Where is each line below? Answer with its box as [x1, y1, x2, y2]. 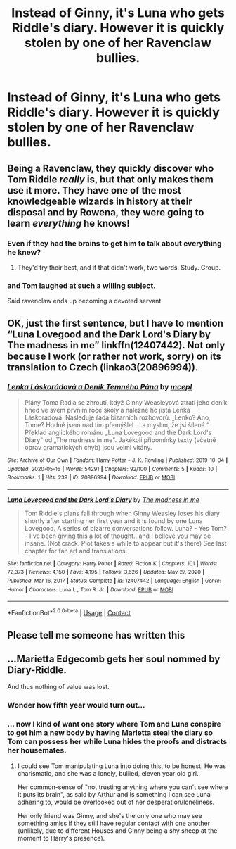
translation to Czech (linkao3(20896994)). [7, 361, 199, 373]
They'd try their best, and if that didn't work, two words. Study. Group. [17, 263, 221, 272]
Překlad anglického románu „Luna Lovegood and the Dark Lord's [24, 428, 212, 436]
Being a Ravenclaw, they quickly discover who [7, 162, 214, 174]
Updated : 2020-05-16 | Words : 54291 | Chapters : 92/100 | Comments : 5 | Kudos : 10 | [7, 465, 218, 472]
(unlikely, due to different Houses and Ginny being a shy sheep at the [17, 826, 218, 835]
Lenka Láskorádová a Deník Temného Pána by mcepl [7, 382, 192, 392]
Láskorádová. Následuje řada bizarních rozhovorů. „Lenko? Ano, [24, 413, 211, 422]
